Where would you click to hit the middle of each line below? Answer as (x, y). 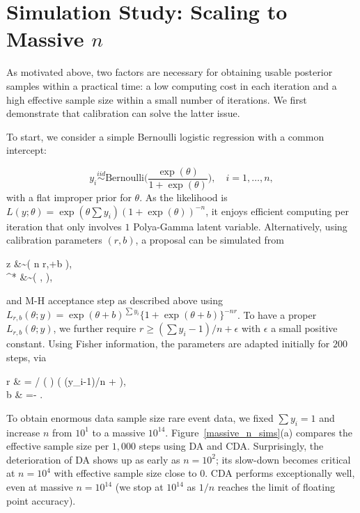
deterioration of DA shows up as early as (93, 459)
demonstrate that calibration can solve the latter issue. (123, 113)
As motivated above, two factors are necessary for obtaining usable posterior (170, 72)
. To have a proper (277, 314)
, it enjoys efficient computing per (277, 211)
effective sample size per (58, 446)
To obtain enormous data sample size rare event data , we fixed (140, 417)
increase (23, 432)
